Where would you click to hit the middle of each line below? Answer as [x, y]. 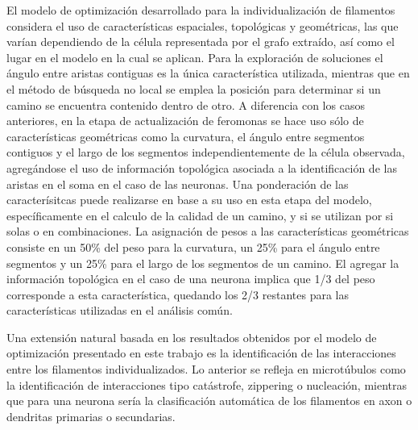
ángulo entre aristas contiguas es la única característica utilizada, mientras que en [208, 73]
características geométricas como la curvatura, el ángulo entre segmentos [186, 136]
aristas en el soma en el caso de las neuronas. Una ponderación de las [178, 184]
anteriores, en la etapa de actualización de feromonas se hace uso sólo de [185, 121]
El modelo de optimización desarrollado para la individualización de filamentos [201, 10]
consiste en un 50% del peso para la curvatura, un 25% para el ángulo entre [193, 246]
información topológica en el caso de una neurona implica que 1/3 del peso [191, 279]
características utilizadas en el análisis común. [120, 310]
